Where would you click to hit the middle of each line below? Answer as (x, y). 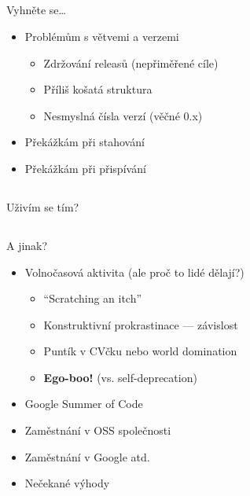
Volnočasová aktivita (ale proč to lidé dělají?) (134, 272)
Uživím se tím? (43, 206)
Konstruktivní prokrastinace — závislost (141, 324)
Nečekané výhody (67, 483)
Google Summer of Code (84, 404)
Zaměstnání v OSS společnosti (98, 430)
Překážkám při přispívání (85, 168)
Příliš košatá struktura (98, 89)
